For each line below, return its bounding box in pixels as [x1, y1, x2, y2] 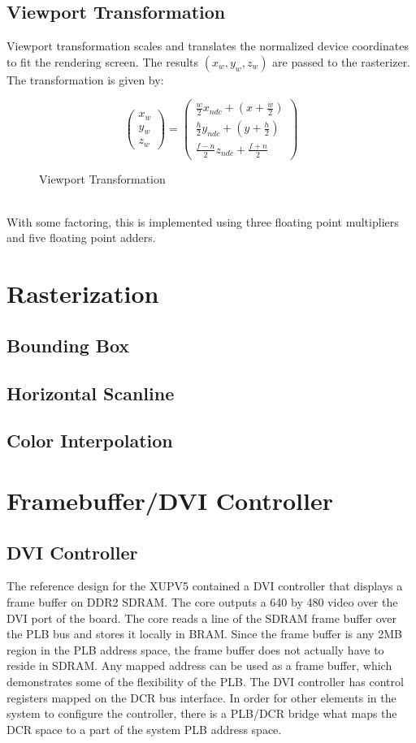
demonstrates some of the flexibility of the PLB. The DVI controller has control [6, 672, 404, 689]
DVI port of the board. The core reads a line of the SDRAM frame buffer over [6, 609, 397, 626]
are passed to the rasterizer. [272, 53, 411, 70]
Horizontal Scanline [6, 380, 175, 405]
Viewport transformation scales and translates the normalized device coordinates [6, 37, 409, 54]
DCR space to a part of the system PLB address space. [6, 720, 282, 737]
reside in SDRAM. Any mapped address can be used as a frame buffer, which [6, 657, 392, 674]
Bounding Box [6, 332, 130, 357]
